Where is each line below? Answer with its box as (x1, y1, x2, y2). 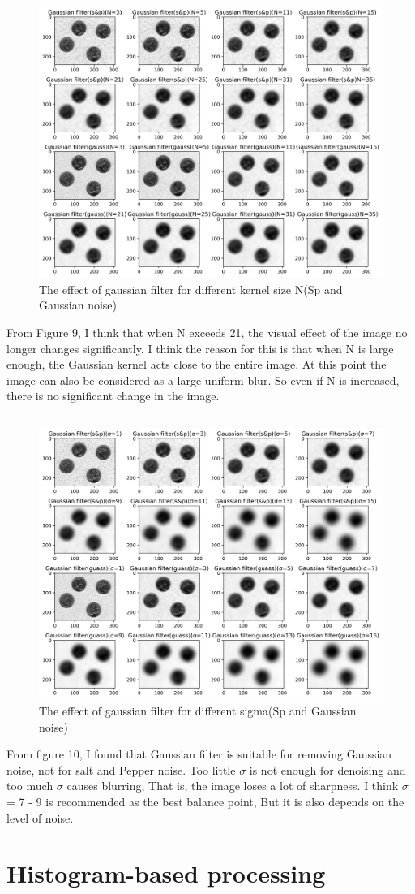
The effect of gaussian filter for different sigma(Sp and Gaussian (39, 702, 357, 719)
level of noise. (6, 809, 74, 826)
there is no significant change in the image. (6, 387, 220, 404)
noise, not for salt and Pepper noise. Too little (6, 761, 236, 778)
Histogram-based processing (6, 857, 326, 890)
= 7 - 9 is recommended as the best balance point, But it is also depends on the (6, 793, 404, 810)
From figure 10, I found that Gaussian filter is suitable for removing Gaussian (6, 745, 392, 762)
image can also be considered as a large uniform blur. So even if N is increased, (6, 371, 400, 388)
